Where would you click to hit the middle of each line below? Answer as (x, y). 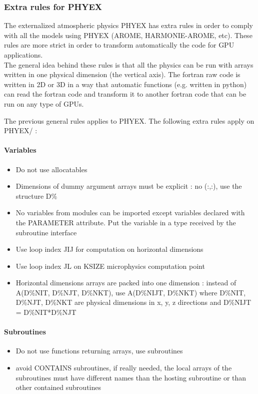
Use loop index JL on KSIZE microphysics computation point (110, 266)
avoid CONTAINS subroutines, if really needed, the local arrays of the (124, 368)
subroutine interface (46, 232)
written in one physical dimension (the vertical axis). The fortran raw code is (122, 74)
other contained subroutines (58, 387)
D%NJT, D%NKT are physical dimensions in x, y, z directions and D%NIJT (133, 302)
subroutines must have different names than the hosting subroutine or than (131, 377)
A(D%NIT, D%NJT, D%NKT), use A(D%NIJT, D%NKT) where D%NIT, (131, 292)
